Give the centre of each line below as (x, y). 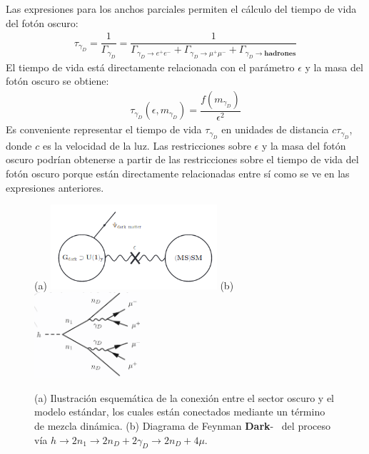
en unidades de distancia (275, 129)
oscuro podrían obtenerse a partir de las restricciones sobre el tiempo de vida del (182, 159)
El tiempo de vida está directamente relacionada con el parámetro (150, 67)
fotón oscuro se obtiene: (57, 81)
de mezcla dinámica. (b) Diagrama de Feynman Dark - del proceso (183, 425)
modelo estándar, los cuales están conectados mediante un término (180, 412)
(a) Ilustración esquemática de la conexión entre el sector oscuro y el (184, 397)
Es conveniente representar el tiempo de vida (104, 129)
